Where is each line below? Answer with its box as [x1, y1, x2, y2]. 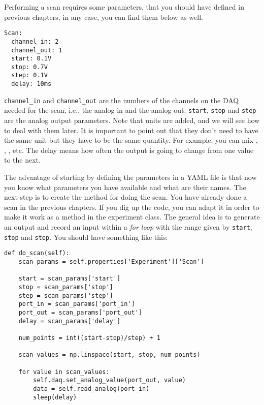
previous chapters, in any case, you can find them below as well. [4, 11, 203, 22]
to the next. [4, 154, 41, 165]
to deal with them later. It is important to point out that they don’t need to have [4, 124, 258, 135]
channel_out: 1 [11, 46, 62, 54]
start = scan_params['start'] [18, 275, 121, 283]
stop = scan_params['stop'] [18, 283, 113, 291]
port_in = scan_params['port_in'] [18, 300, 135, 308]
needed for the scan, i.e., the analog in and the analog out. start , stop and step [4, 105, 256, 115]
